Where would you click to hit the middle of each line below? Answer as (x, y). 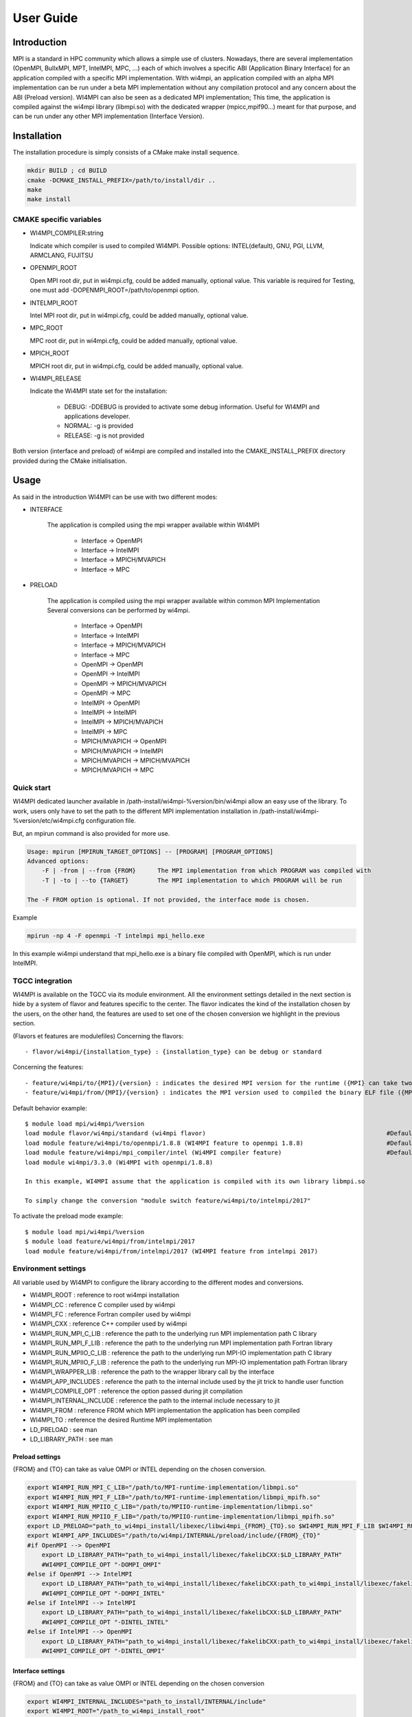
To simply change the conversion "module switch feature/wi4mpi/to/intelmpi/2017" (168, 1201)
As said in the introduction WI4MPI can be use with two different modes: (115, 497)
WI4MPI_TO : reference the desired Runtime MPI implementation (121, 1420)
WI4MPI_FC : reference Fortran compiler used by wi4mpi (111, 1314)
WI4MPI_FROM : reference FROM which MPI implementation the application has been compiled (165, 1410)
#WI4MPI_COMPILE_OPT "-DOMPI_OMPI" (101, 1565)
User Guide (45, 18)
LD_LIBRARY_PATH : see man (71, 1440)
